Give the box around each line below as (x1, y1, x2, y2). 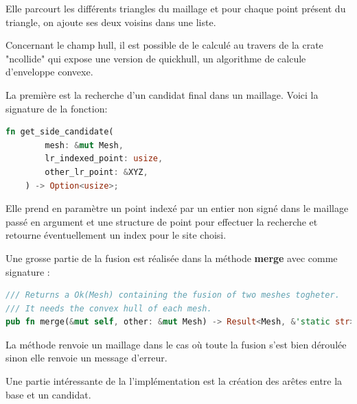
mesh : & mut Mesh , (45, 140, 124, 150)
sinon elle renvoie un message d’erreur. (5, 350, 168, 365)
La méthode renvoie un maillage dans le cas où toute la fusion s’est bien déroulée (5, 337, 347, 351)
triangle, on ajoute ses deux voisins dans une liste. (5, 14, 216, 29)
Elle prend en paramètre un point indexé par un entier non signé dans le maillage (5, 201, 349, 215)
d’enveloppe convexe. (5, 64, 93, 79)
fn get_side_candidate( (5, 127, 114, 137)
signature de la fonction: (5, 101, 108, 115)
